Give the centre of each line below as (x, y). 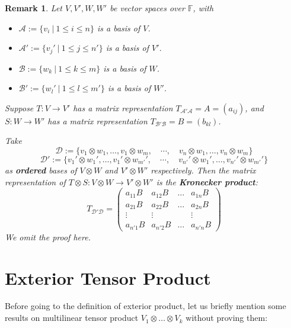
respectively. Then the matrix (203, 170)
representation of (35, 181)
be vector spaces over (147, 8)
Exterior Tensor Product (108, 277)
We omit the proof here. (48, 237)
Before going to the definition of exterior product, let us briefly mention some (145, 306)
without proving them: (227, 318)
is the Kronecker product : (207, 181)
